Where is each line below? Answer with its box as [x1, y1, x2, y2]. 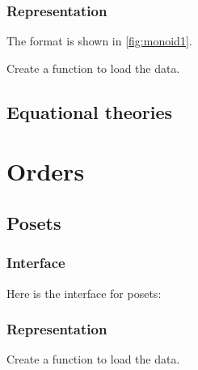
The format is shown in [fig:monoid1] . [6, 32, 192, 49]
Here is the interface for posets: [6, 284, 162, 301]
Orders [6, 155, 85, 188]
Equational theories [6, 99, 173, 124]
